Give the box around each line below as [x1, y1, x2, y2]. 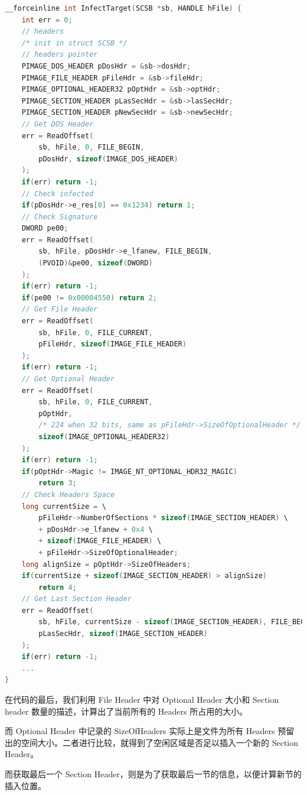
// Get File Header [21, 305, 98, 314]
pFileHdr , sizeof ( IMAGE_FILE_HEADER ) [38, 340, 187, 349]
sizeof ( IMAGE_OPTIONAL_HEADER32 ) [38, 432, 170, 441]
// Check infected [21, 189, 94, 198]
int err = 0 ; [21, 15, 73, 24]
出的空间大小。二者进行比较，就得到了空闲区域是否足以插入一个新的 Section [5, 736, 298, 748]
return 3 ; [38, 479, 77, 488]
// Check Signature [21, 212, 98, 221]
